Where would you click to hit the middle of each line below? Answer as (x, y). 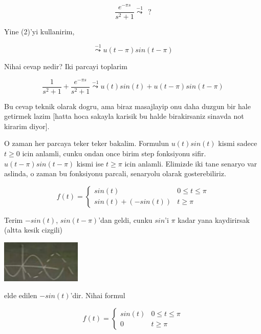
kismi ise (90, 163)
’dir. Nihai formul (98, 295)
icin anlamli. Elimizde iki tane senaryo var (191, 163)
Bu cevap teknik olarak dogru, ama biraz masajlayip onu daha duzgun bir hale (127, 106)
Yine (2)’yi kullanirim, (39, 32)
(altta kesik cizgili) (34, 230)
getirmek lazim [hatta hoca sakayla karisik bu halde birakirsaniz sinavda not (124, 116)
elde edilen (21, 295)
